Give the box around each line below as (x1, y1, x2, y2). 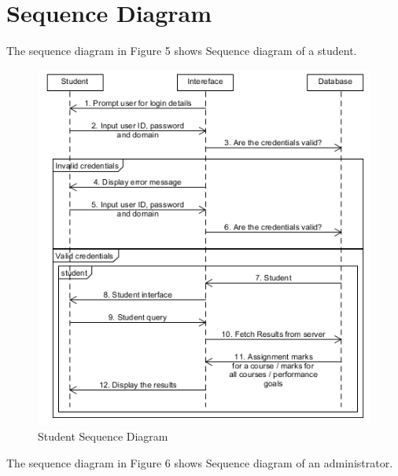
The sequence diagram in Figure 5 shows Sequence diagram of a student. (6, 42, 357, 59)
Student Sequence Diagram (38, 428, 168, 445)
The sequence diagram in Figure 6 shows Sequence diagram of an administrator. (6, 454, 393, 471)
